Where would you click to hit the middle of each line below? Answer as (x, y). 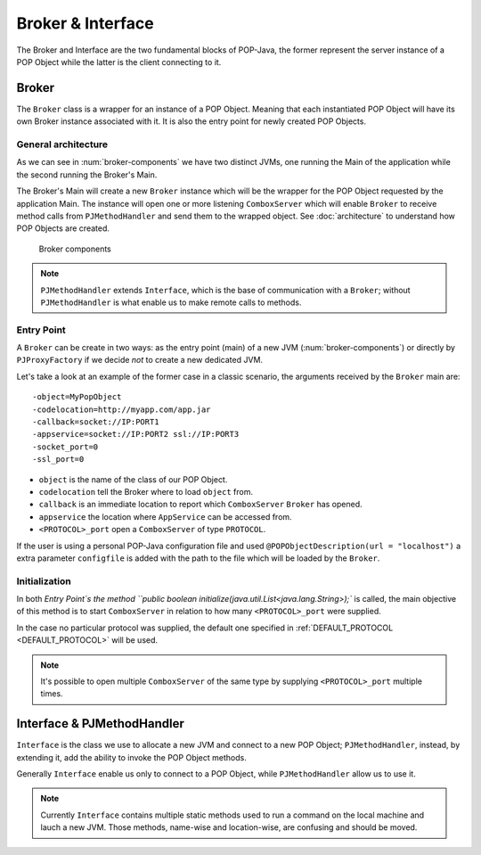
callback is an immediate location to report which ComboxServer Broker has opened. (200, 505)
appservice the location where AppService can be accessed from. (166, 516)
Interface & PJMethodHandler (100, 723)
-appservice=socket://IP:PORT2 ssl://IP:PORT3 (136, 434)
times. (52, 694)
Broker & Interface (86, 23)
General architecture (62, 144)
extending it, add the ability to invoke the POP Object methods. (131, 757)
